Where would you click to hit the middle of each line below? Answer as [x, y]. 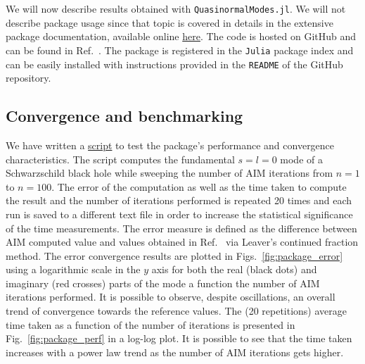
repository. [28, 78]
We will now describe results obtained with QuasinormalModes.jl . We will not [176, 8]
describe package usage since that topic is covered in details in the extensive [169, 22]
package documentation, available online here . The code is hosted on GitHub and [181, 36]
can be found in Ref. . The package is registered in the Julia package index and [180, 50]
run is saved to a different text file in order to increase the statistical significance [179, 214]
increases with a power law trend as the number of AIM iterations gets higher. [175, 352]
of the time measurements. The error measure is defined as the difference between [181, 228]
